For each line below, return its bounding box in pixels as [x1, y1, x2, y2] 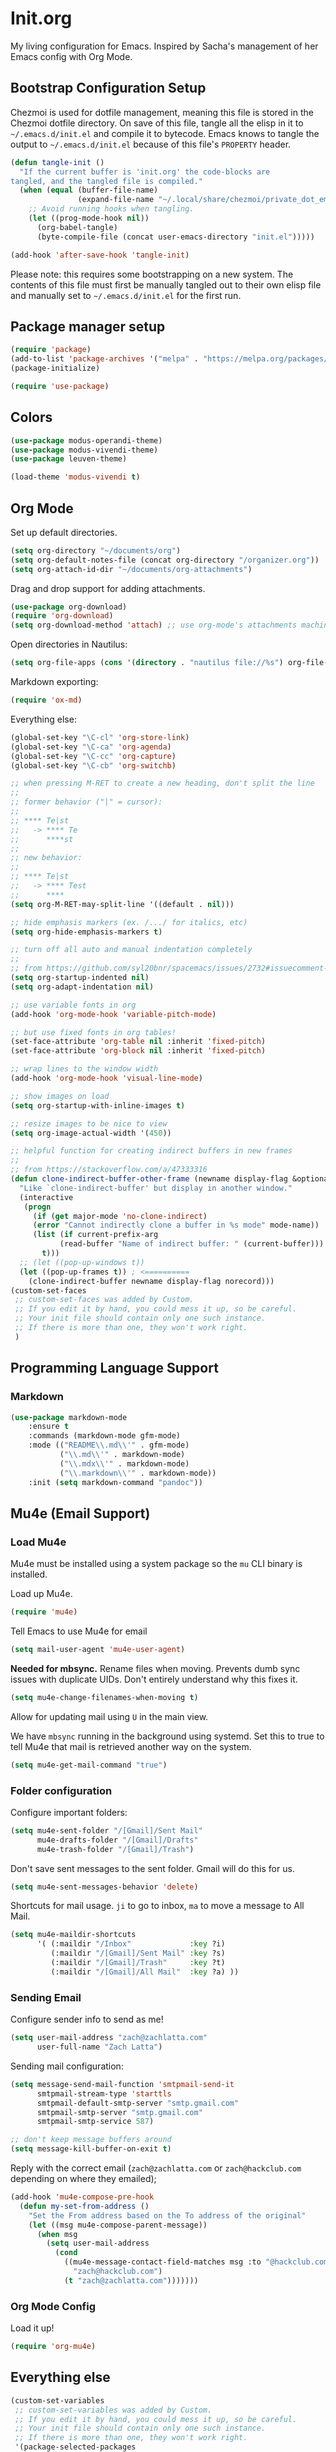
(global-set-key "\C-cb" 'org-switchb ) [10, 760, 177, 771]
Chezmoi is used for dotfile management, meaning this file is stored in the [10, 106, 314, 118]
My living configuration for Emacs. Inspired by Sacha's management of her [10, 40, 319, 52]
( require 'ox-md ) [10, 695, 83, 706]
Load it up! [10, 2322, 55, 2334]
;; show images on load [10, 1091, 110, 1101]
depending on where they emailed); [10, 2173, 157, 2185]
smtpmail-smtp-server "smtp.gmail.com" [36, 2107, 203, 2117]
